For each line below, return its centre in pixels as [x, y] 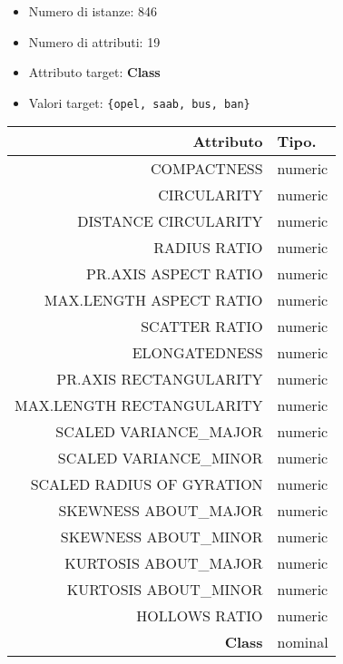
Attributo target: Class [94, 72]
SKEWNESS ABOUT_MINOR [162, 537]
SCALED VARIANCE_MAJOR [159, 432]
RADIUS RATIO [208, 248]
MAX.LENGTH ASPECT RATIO [153, 300]
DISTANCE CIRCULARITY [170, 221]
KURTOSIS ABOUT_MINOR [165, 590]
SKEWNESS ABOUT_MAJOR [161, 511]
